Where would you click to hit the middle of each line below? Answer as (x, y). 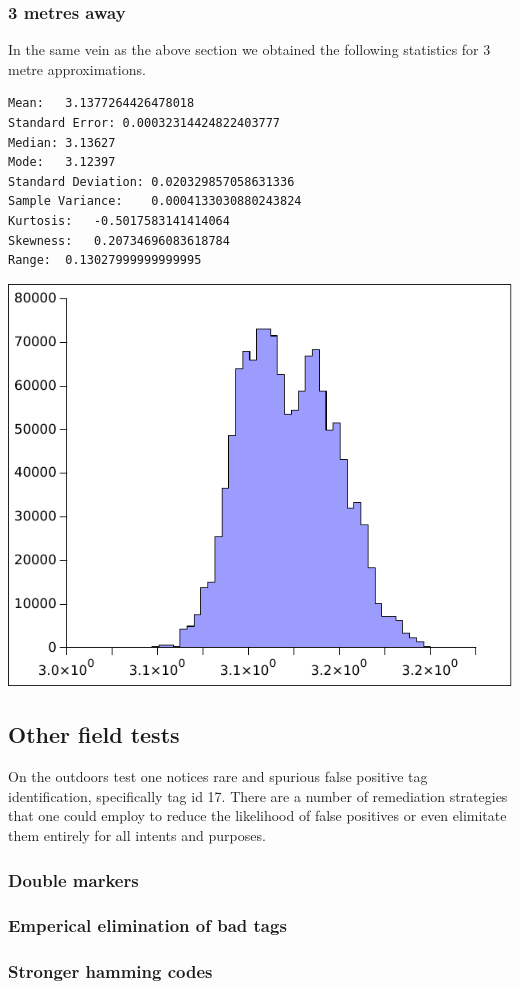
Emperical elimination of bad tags (147, 925)
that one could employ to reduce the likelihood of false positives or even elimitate (257, 815)
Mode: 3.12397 (62, 162)
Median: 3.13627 (62, 142)
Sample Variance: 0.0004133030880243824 (155, 201)
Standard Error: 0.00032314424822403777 (144, 123)
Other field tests (94, 734)
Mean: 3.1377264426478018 (101, 103)
